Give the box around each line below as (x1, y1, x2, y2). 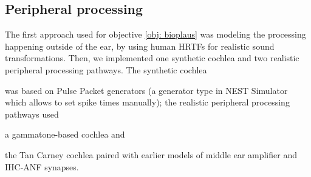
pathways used (5, 107, 59, 120)
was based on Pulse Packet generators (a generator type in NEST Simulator (5, 84, 288, 96)
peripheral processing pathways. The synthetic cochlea (5, 63, 207, 76)
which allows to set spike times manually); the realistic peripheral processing (5, 96, 290, 109)
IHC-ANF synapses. (5, 160, 79, 173)
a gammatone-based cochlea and (5, 128, 125, 141)
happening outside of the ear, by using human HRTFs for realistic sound (5, 39, 275, 52)
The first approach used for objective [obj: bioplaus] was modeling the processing (5, 28, 306, 41)
